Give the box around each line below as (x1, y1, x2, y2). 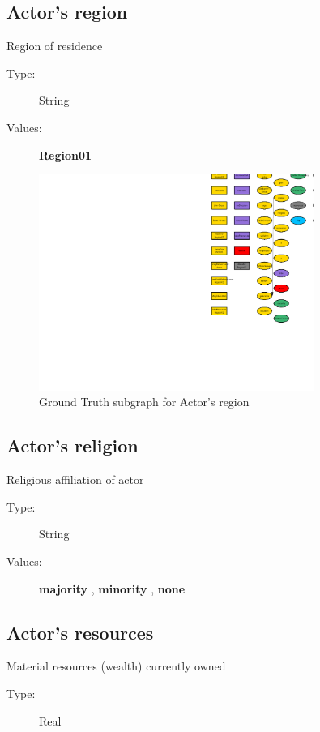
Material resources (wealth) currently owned (6, 657, 226, 674)
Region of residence (6, 37, 103, 54)
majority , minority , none (39, 580, 186, 597)
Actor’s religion (6, 433, 139, 458)
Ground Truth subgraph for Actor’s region (39, 393, 250, 410)
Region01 (39, 146, 92, 163)
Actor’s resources (6, 619, 154, 644)
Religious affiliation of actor (6, 471, 144, 488)
